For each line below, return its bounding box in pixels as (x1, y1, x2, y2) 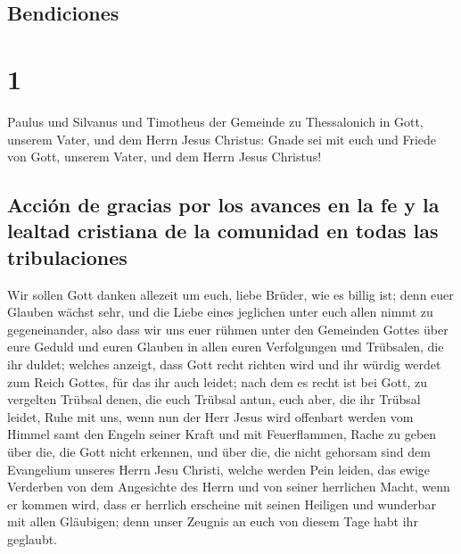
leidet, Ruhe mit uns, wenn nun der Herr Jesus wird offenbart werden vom (7, 407, 414, 426)
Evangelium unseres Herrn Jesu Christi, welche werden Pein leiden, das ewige (7, 459, 431, 478)
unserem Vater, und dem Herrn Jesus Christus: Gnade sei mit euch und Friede (7, 129, 437, 148)
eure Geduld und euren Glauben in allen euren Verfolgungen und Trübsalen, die (7, 337, 444, 356)
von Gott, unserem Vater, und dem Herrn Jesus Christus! (7, 147, 322, 166)
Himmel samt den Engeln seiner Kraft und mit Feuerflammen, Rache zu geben (7, 425, 437, 443)
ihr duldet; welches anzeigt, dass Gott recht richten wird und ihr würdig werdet (7, 355, 441, 374)
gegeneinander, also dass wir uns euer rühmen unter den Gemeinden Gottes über (7, 319, 449, 338)
